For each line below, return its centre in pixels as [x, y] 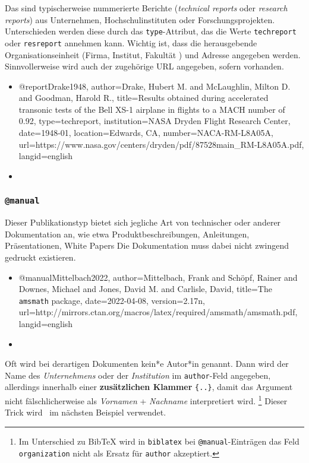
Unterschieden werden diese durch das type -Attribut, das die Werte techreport [151, 31]
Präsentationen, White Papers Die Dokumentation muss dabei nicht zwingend [147, 245]
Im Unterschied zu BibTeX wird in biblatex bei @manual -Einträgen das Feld [159, 441]
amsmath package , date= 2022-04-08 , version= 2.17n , [112, 300]
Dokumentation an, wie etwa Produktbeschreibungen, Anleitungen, [127, 234]
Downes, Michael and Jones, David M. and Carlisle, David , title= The [145, 289]
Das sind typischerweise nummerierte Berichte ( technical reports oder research [146, 8]
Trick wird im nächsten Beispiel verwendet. [86, 412]
